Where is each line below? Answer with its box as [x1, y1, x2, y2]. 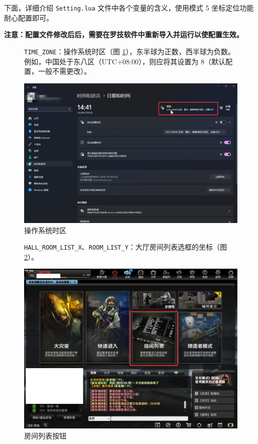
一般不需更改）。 [38, 66, 91, 76]
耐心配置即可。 [4, 12, 53, 23]
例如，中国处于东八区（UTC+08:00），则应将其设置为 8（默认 [24, 56, 226, 66]
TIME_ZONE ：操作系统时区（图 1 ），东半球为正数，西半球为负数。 [24, 46, 235, 56]
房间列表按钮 [24, 430, 66, 440]
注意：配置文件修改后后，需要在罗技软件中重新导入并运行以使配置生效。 [4, 29, 243, 40]
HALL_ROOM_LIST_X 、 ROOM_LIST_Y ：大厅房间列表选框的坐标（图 [24, 242, 227, 252]
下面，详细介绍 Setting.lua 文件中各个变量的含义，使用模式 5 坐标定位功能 [4, 3, 254, 13]
